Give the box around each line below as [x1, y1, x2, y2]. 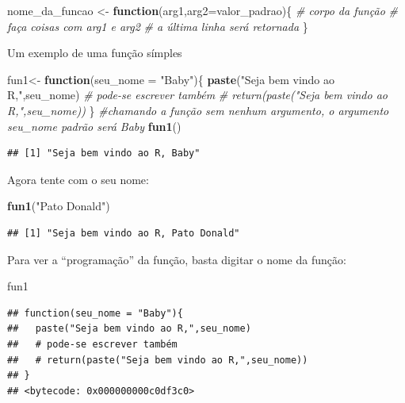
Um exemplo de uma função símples [7, 44, 182, 61]
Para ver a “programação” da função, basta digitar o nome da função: [7, 251, 346, 267]
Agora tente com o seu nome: [7, 171, 149, 187]
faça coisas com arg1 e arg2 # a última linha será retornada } [7, 17, 308, 34]
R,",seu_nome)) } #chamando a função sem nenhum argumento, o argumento [7, 102, 389, 118]
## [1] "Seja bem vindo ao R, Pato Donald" [7, 227, 240, 239]
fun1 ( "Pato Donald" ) [7, 198, 110, 214]
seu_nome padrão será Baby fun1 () [7, 117, 181, 134]
